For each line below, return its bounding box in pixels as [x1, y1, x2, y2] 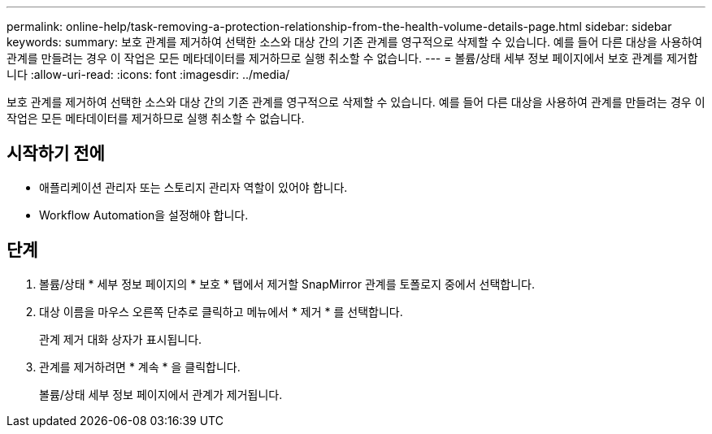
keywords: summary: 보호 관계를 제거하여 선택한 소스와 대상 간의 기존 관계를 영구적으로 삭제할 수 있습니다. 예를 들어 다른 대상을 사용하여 [7, 35, 703, 49]
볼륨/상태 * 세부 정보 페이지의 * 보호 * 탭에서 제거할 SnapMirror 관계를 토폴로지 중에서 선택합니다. [39, 276, 535, 291]
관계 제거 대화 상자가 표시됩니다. [39, 332, 202, 346]
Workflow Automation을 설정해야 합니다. [39, 207, 249, 222]
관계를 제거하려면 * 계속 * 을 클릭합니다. [39, 359, 241, 374]
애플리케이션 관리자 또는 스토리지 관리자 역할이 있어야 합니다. [39, 180, 348, 194]
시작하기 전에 [7, 143, 105, 164]
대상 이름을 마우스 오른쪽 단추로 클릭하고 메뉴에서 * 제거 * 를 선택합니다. [39, 304, 403, 319]
